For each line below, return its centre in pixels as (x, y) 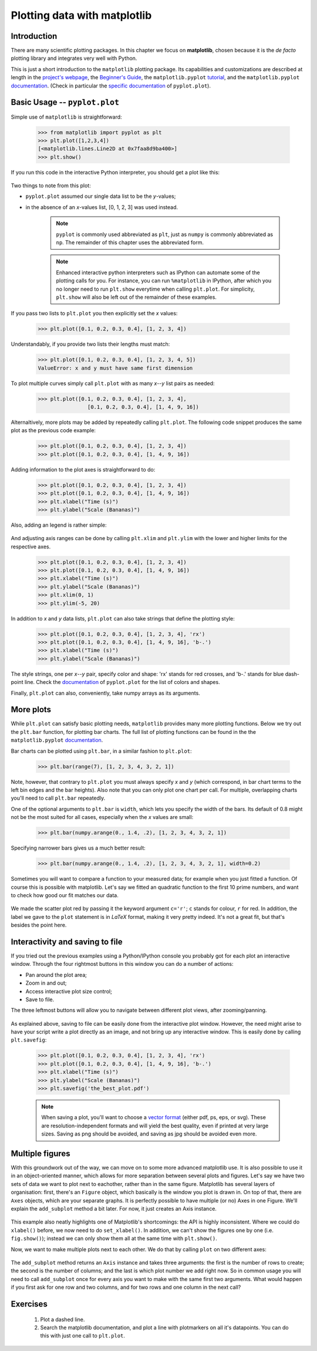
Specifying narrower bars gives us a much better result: (78, 848)
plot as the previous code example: (53, 430)
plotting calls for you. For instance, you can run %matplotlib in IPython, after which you (164, 281)
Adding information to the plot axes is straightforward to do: (83, 469)
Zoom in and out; (46, 983)
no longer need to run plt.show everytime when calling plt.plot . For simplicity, (155, 289)
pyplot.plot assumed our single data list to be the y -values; (101, 196)
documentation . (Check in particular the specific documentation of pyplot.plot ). (111, 86)
